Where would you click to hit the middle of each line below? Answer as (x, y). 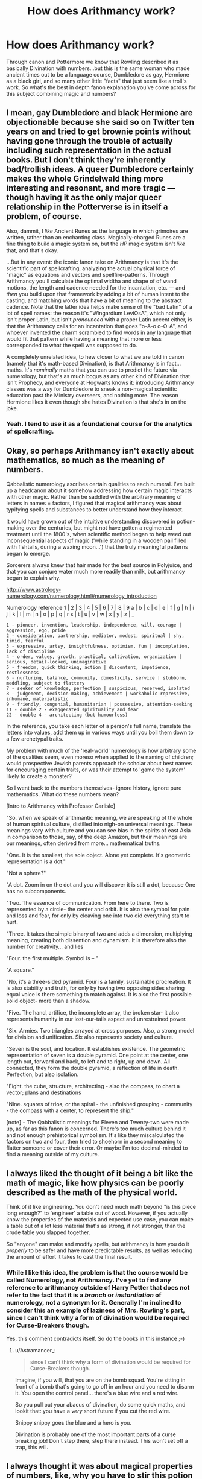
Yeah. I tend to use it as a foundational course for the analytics (99, 423)
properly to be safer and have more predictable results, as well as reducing (99, 1250)
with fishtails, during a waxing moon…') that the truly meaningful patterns (97, 547)
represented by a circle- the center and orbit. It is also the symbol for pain (98, 910)
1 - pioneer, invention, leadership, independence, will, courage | (94, 625)
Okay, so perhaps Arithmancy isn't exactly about (100, 451)
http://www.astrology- (34, 590)
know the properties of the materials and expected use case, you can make (100, 1220)
